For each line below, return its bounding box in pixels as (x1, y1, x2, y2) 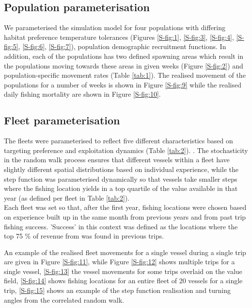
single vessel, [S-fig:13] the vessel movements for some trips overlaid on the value (4, 266, 242, 276)
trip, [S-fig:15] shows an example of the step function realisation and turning (4, 285, 231, 295)
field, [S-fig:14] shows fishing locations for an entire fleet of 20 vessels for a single (4, 275, 243, 286)
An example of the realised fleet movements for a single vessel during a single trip (4, 247, 246, 257)
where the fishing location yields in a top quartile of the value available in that (4, 183, 238, 193)
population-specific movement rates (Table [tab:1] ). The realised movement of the (4, 70, 246, 80)
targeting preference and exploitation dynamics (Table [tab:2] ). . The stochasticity (4, 145, 248, 155)
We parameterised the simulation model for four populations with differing (4, 22, 226, 33)
